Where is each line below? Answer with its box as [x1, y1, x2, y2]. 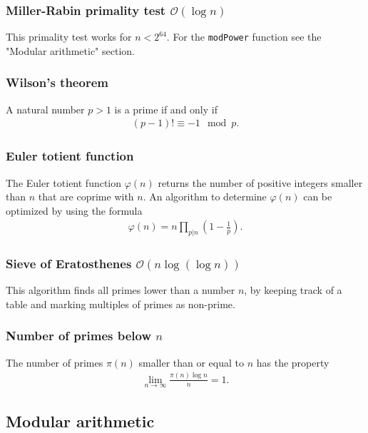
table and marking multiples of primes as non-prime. [6, 296, 235, 311]
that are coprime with [38, 189, 134, 204]
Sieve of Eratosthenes [6, 255, 132, 272]
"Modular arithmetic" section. [6, 43, 135, 58]
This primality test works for [6, 29, 132, 44]
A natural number [6, 101, 85, 116]
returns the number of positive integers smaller [158, 175, 363, 190]
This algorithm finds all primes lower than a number [6, 282, 235, 297]
